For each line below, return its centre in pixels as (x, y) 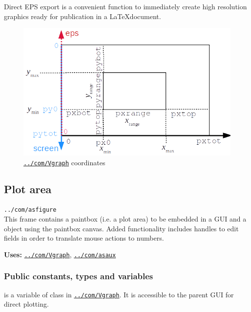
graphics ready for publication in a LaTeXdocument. (83, 16)
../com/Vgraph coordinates (64, 162)
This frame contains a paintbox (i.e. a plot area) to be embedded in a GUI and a (125, 219)
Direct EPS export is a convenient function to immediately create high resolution (125, 6)
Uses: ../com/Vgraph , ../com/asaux (60, 254)
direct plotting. (26, 304)
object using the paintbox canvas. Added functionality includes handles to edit (121, 228)
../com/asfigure (30, 210)
